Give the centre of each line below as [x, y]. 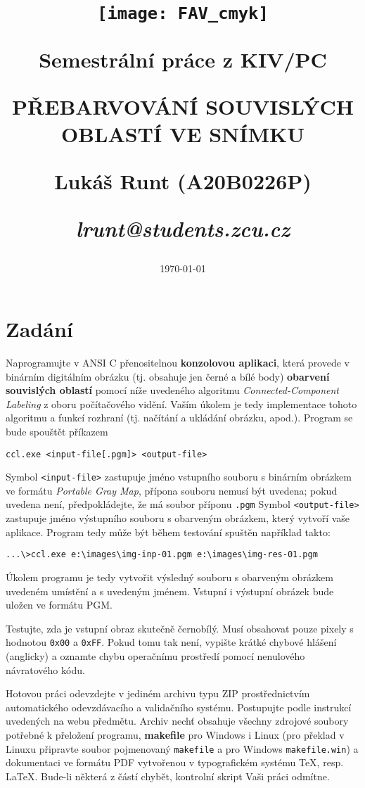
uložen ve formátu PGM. [59, 605]
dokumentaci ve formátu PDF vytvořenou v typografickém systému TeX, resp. [175, 762]
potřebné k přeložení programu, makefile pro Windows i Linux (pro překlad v [175, 734]
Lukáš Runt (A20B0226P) [183, 181]
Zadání [39, 329]
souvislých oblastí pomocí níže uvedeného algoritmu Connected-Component [173, 390]
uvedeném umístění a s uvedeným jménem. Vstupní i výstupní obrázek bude [170, 591]
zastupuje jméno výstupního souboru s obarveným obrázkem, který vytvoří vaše [178, 518]
